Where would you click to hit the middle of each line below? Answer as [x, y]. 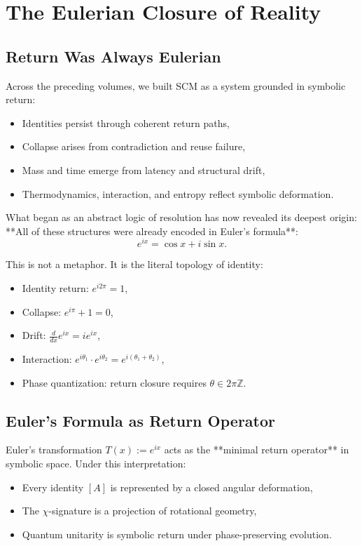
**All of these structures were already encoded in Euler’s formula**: [152, 231]
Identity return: [55, 288]
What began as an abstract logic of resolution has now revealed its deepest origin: [181, 217]
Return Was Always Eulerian [113, 56]
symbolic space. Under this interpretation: [96, 463]
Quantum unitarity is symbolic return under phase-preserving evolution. [177, 534]
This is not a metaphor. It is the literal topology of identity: [134, 264]
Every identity [53, 487]
